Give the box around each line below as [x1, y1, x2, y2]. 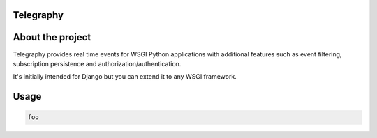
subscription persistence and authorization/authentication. [13, 59, 182, 68]
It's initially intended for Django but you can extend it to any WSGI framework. [13, 72, 237, 81]
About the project [13, 31, 91, 43]
